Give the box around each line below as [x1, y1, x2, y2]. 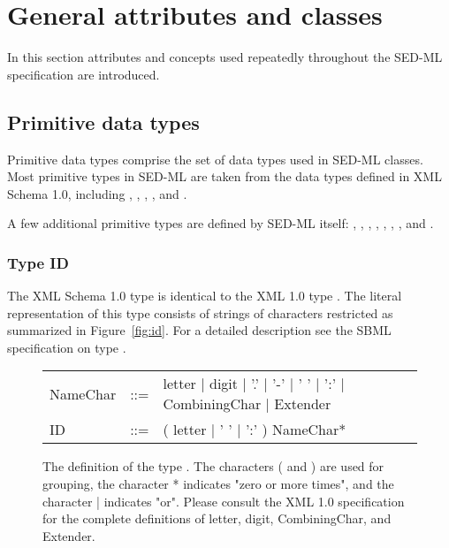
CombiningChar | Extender [163, 393, 331, 415]
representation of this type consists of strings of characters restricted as [7, 303, 393, 322]
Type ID [7, 251, 69, 273]
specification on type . [7, 338, 126, 356]
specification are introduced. [7, 65, 160, 83]
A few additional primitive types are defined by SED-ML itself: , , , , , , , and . [7, 214, 434, 232]
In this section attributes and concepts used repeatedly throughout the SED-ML [7, 48, 443, 66]
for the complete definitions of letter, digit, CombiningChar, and [42, 509, 392, 528]
